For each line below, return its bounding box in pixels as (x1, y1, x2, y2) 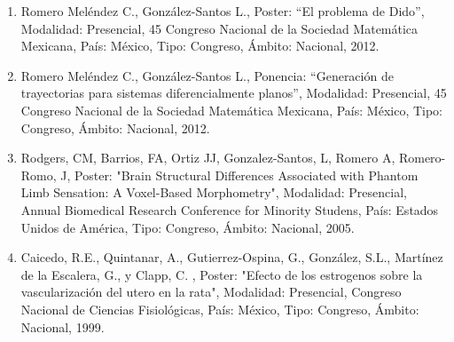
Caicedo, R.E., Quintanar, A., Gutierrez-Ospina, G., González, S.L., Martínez (20, 248, 443, 266)
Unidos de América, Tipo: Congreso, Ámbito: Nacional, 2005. (20, 218, 355, 236)
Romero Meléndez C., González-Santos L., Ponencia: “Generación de (20, 66, 394, 84)
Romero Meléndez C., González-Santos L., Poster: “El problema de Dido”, (20, 2, 425, 20)
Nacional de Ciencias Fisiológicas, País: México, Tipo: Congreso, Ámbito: (20, 299, 419, 318)
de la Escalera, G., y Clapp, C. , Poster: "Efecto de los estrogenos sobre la (20, 265, 423, 283)
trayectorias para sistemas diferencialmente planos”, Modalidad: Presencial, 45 (20, 84, 447, 102)
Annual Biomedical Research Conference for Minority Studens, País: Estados (20, 200, 439, 219)
